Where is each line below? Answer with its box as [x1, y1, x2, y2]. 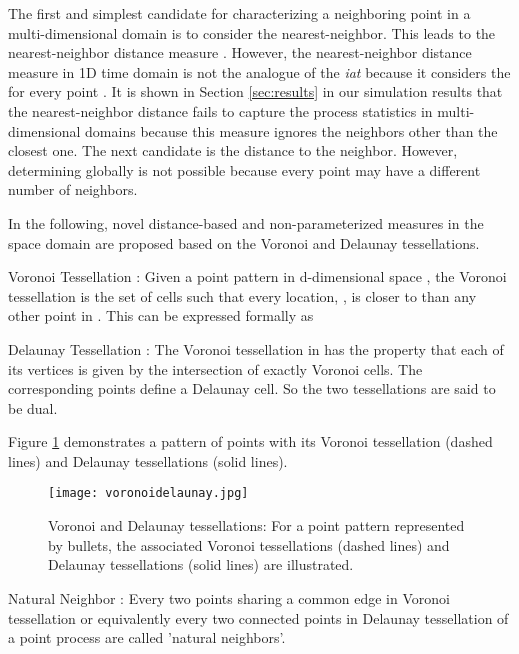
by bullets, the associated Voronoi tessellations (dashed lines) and [48, 534, 450, 555]
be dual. [8, 397, 58, 418]
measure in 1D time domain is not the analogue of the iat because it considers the [8, 61, 511, 82]
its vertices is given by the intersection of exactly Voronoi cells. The [8, 358, 423, 379]
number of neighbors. [8, 179, 138, 200]
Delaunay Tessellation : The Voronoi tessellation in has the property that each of [8, 338, 504, 359]
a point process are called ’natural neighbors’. [8, 627, 286, 648]
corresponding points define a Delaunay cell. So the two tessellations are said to [8, 378, 496, 399]
